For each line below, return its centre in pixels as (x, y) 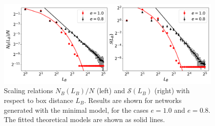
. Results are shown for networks (133, 100)
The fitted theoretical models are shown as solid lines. (85, 119)
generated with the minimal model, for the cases (76, 110)
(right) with (172, 90)
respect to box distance (39, 100)
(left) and (111, 90)
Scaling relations (29, 90)
